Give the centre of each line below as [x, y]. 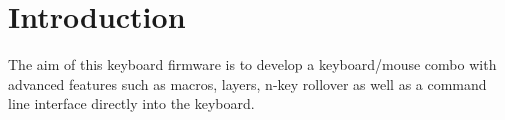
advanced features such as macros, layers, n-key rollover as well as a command [247, 83]
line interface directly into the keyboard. [131, 103]
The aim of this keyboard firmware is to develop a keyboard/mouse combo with [252, 64]
